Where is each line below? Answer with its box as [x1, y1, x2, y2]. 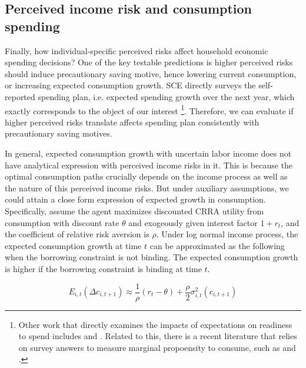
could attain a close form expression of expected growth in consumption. [5, 193, 266, 205]
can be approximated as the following [149, 239, 285, 251]
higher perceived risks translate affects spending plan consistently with [5, 115, 260, 128]
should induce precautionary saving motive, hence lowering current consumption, [5, 67, 297, 79]
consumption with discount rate [5, 216, 119, 228]
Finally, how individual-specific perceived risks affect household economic [5, 44, 268, 57]
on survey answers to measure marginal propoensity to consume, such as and [18, 341, 296, 353]
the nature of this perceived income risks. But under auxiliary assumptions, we [5, 181, 289, 194]
